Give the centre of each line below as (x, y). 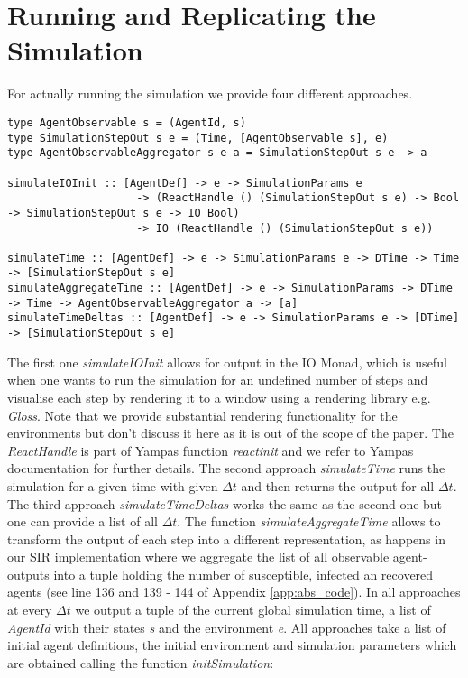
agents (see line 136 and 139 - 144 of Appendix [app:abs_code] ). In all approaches (234, 592)
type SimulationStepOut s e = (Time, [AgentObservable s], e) (198, 138)
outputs (28, 574)
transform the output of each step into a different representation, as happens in (226, 539)
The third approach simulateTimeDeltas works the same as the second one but (225, 503)
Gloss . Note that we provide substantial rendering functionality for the (202, 415)
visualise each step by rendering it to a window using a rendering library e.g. (219, 397)
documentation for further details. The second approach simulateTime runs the (226, 468)
